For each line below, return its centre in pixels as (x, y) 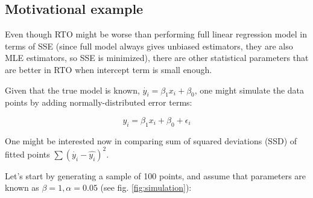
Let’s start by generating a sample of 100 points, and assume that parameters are (156, 175)
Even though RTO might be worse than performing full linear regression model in (156, 34)
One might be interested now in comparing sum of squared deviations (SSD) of (151, 140)
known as (22, 187)
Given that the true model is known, (72, 90)
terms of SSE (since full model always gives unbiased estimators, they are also (149, 46)
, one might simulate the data (249, 90)
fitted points (27, 154)
